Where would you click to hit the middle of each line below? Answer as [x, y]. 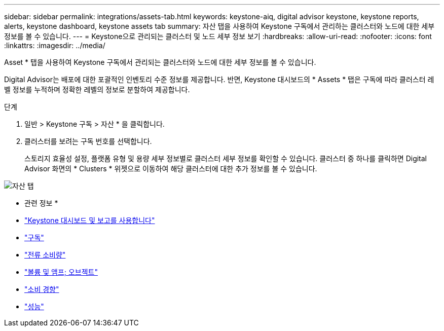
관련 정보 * [41, 203]
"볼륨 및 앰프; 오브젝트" [61, 272]
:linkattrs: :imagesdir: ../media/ [55, 45]
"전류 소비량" [45, 255]
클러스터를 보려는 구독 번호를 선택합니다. [88, 141]
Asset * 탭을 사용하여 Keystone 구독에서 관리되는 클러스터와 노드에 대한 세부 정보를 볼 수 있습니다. [160, 62]
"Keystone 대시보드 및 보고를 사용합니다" [90, 220]
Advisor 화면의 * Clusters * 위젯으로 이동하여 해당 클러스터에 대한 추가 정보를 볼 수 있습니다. [171, 169]
